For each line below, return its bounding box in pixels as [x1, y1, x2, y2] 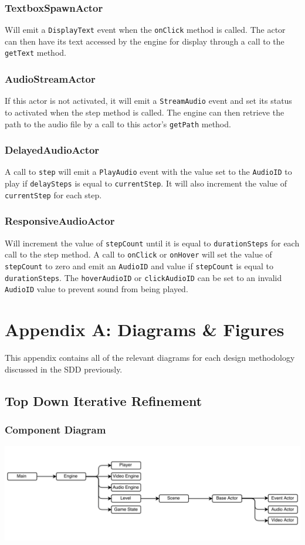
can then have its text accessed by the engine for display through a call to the [5, 35, 284, 47]
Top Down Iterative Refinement [5, 391, 202, 409]
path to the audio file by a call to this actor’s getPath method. [5, 117, 231, 130]
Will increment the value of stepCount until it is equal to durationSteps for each [5, 236, 300, 249]
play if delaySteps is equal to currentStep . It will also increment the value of [5, 177, 287, 189]
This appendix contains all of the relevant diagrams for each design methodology [5, 351, 295, 364]
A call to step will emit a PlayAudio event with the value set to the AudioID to [5, 165, 292, 178]
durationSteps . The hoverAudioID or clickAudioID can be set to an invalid [5, 271, 282, 283]
